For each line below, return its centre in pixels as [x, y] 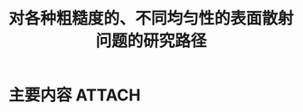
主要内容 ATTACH [75, 95]
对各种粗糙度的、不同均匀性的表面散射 [151, 19]
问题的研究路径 [151, 41]
